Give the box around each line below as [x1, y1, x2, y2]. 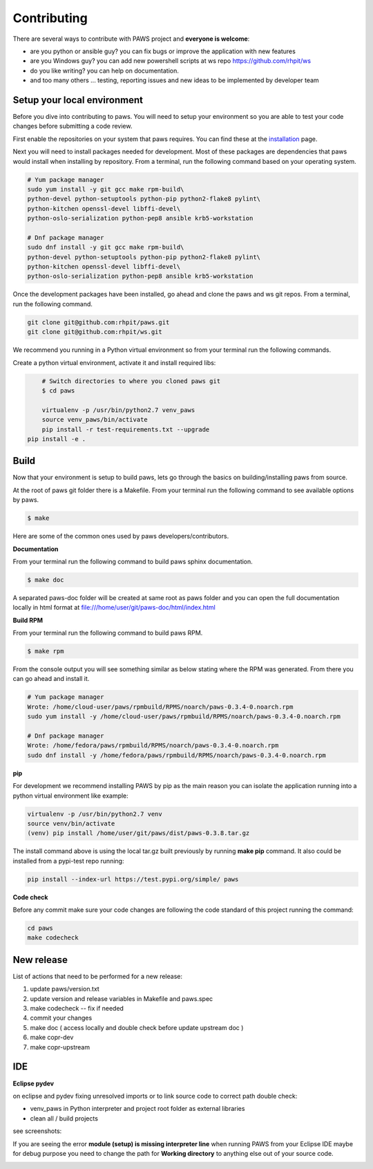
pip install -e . [27, 435, 86, 442]
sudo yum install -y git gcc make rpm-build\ [27, 185, 184, 193]
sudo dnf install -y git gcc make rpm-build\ [27, 243, 184, 252]
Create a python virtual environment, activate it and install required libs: [12, 358, 216, 366]
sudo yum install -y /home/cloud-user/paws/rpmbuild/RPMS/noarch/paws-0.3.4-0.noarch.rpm [27, 713, 341, 720]
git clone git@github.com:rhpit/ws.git [27, 328, 162, 336]
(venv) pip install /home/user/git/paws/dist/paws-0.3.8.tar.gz [27, 830, 250, 837]
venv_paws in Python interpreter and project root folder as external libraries [30, 1105, 245, 1113]
